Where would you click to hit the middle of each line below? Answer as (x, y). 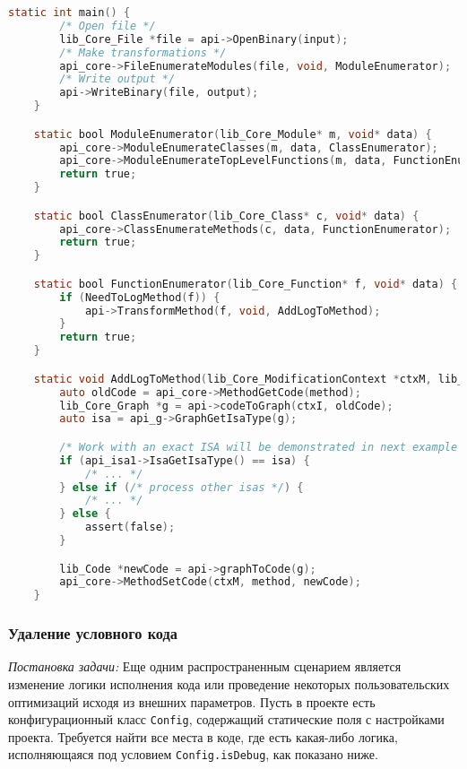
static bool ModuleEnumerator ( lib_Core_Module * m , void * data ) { (233, 134)
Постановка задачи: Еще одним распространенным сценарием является (205, 666)
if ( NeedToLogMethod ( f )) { (140, 297)
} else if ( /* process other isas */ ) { (182, 487)
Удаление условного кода (93, 633)
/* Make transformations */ (143, 52)
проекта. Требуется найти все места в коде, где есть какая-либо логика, (203, 736)
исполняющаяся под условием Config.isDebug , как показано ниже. (193, 754)
